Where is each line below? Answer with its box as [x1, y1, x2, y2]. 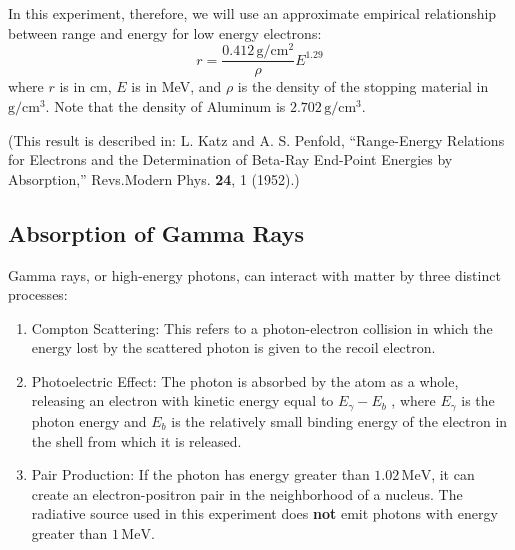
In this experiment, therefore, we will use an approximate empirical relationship [8, 3, 497, 23]
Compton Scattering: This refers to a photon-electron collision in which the [31, 317, 493, 338]
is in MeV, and [131, 76, 222, 97]
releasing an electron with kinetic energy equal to [31, 390, 334, 411]
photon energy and [31, 410, 147, 431]
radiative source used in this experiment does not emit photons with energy [31, 503, 498, 524]
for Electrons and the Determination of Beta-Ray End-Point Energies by [8, 149, 453, 170]
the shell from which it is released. [31, 430, 242, 451]
